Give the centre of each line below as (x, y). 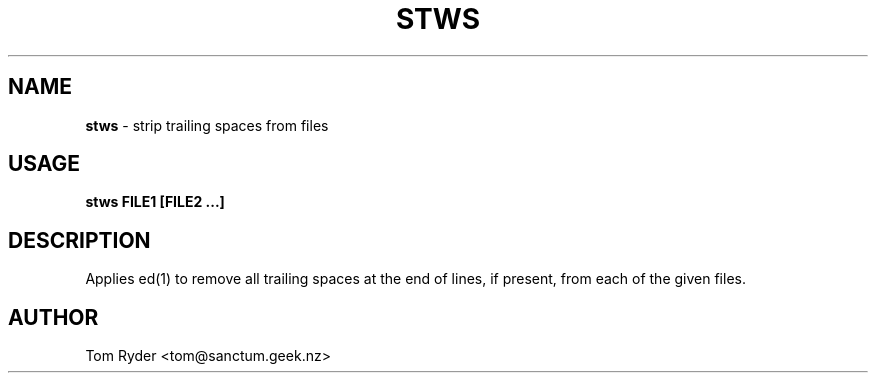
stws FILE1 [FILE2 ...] (155, 202)
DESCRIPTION (79, 240)
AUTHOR (53, 317)
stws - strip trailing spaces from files (207, 125)
